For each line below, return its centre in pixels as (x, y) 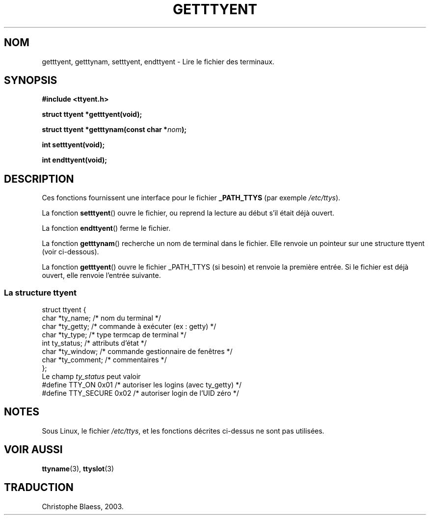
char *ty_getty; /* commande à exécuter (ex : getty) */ (129, 327)
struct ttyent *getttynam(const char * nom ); (114, 130)
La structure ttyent (40, 292)
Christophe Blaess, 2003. (83, 506)
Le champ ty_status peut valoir (91, 377)
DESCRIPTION (39, 179)
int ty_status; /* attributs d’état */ (94, 343)
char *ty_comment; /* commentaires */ (104, 360)
